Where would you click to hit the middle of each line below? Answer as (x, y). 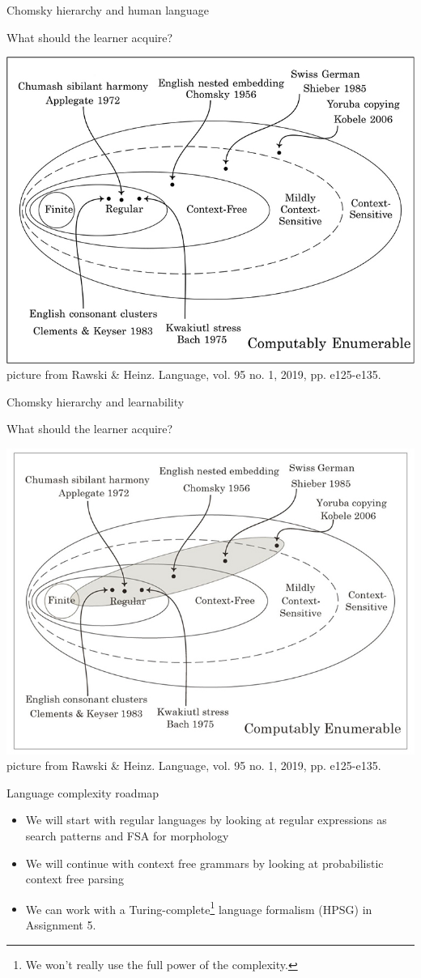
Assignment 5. (61, 924)
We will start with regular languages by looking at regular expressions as (206, 820)
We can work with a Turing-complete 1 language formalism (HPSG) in (199, 908)
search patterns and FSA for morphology (127, 835)
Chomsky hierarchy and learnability (96, 401)
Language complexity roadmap (83, 792)
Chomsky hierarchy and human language (108, 10)
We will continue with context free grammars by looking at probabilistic (204, 863)
